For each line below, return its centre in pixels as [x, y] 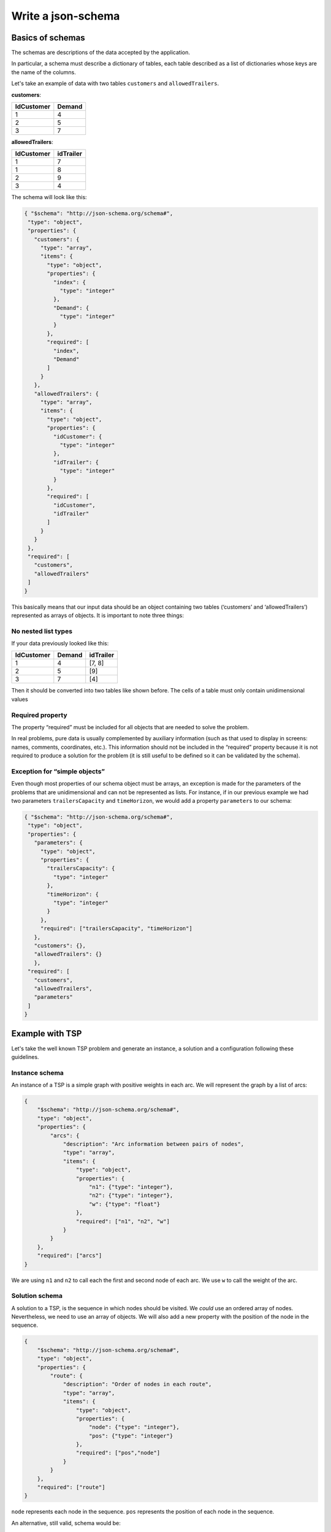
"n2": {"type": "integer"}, [131, 1196]
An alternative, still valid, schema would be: [66, 1523]
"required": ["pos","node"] [118, 1453]
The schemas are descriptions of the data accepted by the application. [101, 53]
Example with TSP [47, 1033]
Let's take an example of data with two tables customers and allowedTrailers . [115, 83]
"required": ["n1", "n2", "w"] [123, 1221]
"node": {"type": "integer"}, [135, 1427]
